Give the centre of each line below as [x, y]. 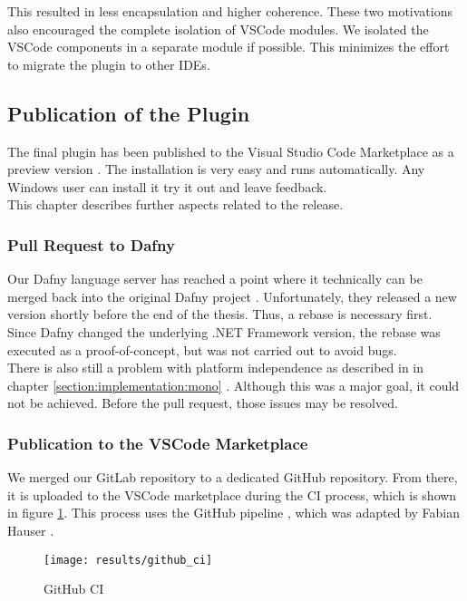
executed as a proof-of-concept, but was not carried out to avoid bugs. [202, 349]
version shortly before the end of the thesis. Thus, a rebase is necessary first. [220, 314]
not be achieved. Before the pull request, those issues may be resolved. [203, 403]
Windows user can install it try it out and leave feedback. [167, 186]
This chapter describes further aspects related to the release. [175, 204]
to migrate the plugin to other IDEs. [109, 64]
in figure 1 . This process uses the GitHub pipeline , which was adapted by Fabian [234, 513]
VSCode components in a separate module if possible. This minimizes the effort [229, 47]
